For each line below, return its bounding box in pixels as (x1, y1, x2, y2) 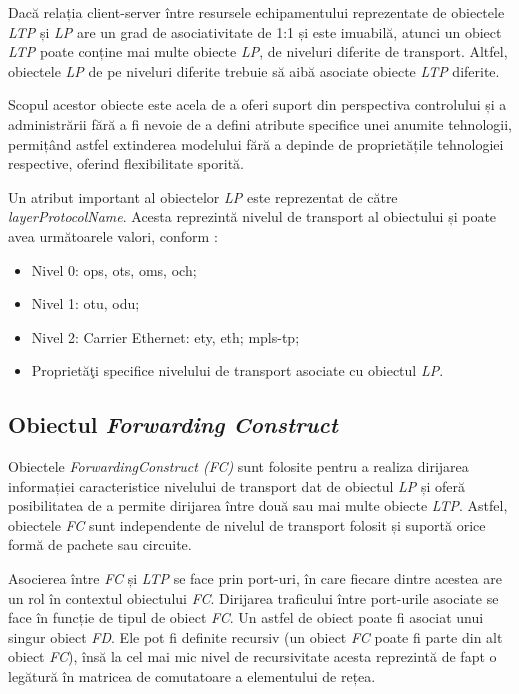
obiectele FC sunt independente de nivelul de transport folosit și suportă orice (8, 514, 486, 535)
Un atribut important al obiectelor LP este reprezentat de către (8, 186, 398, 207)
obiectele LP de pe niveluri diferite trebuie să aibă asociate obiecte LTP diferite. (8, 60, 500, 81)
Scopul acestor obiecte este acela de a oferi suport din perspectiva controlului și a (8, 94, 507, 115)
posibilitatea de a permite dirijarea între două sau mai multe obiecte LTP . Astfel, (8, 495, 508, 516)
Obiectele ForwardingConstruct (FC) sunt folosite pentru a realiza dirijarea (8, 456, 469, 477)
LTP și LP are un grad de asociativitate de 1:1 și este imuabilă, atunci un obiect (8, 21, 502, 42)
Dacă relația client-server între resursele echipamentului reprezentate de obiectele (8, 2, 505, 22)
